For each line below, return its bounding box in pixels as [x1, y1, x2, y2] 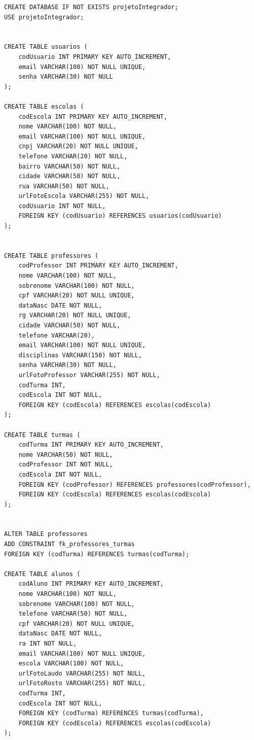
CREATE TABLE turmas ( [4, 431, 81, 439]
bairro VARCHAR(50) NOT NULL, [18, 162, 121, 170]
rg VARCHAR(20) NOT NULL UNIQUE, [18, 312, 131, 319]
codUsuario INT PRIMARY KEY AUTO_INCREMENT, [18, 53, 171, 60]
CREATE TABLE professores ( [4, 252, 99, 259]
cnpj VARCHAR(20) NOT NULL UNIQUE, [18, 143, 138, 150]
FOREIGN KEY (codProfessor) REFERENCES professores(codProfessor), [18, 481, 251, 488]
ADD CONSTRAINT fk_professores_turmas [4, 541, 135, 548]
